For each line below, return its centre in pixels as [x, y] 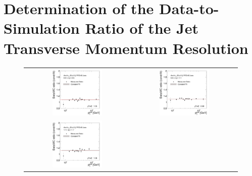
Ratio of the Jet [142, 28]
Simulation [42, 28]
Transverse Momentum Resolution [126, 48]
